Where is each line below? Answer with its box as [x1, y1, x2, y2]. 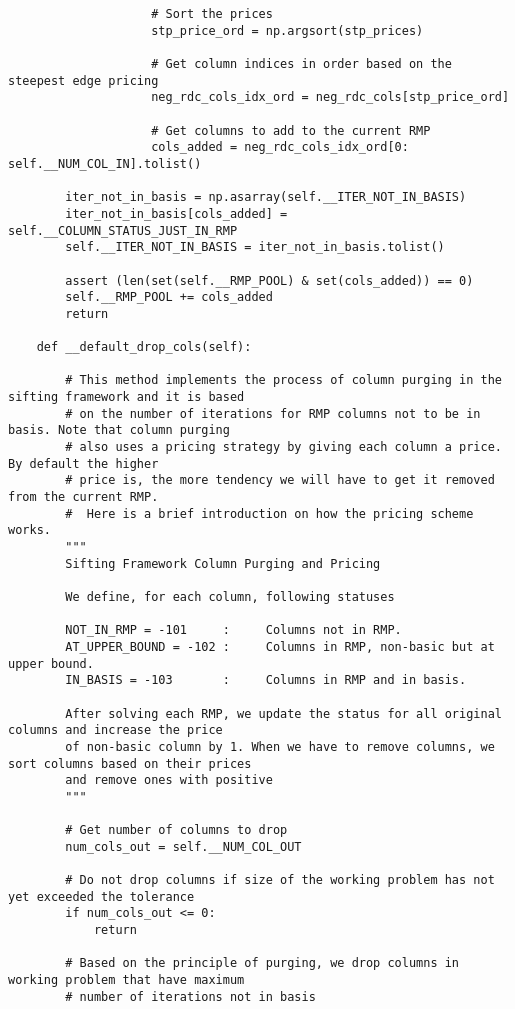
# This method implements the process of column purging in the [65, 373, 502, 388]
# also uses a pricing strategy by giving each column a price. [65, 440, 502, 455]
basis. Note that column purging [8, 423, 230, 438]
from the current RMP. [8, 490, 159, 505]
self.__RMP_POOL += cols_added [65, 290, 273, 305]
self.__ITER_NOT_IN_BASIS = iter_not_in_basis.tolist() [65, 240, 445, 255]
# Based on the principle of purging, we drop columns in [65, 956, 460, 971]
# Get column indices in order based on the [151, 56, 452, 71]
